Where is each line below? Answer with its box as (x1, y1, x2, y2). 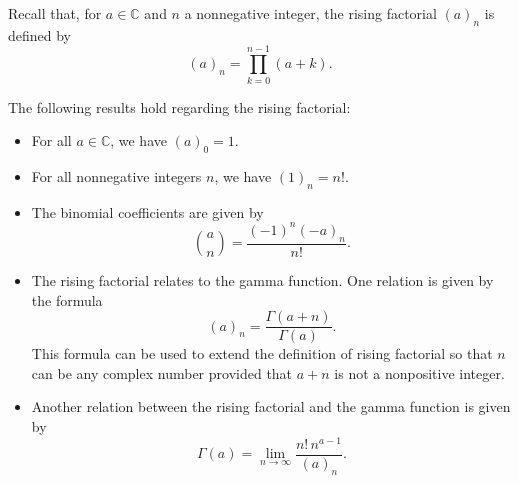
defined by (8, 24, 72, 45)
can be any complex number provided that (31, 362, 293, 383)
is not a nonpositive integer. (334, 362, 505, 383)
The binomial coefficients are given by (31, 201, 264, 222)
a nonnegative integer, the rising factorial (184, 3, 437, 23)
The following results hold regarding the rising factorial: (8, 96, 351, 117)
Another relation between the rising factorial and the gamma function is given (31, 396, 511, 417)
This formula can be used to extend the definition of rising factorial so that (31, 343, 493, 364)
